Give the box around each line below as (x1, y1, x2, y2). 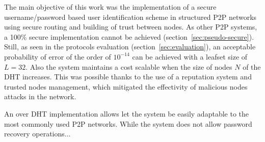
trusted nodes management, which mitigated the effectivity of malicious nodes (4, 81, 248, 92)
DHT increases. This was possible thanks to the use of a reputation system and (4, 71, 252, 82)
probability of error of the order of (4, 51, 111, 62)
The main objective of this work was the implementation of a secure (4, 2, 217, 12)
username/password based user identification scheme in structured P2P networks (4, 11, 257, 22)
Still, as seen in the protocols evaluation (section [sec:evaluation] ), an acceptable (4, 41, 256, 52)
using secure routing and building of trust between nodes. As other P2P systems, (4, 21, 257, 32)
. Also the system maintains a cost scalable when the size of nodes (25, 61, 232, 72)
